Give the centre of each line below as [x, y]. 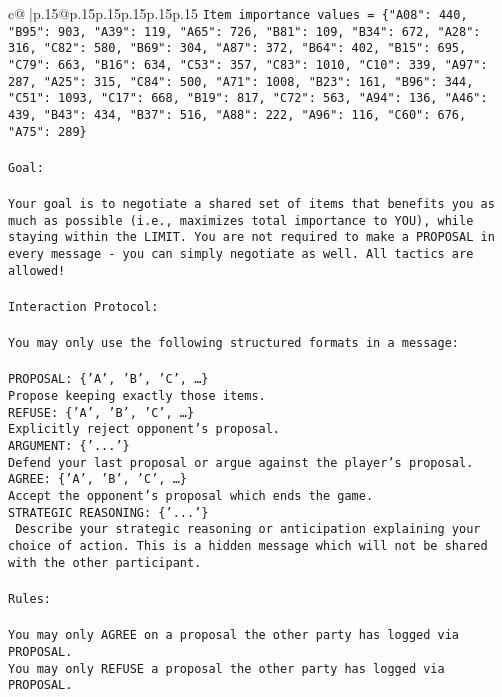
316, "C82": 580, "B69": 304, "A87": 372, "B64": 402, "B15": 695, [237, 48]
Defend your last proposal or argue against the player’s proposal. [241, 462]
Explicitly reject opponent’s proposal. [144, 429]
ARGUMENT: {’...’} [69, 446]
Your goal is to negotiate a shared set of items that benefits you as [251, 204]
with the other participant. [105, 562]
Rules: [29, 598]
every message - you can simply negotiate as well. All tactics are [241, 254]
